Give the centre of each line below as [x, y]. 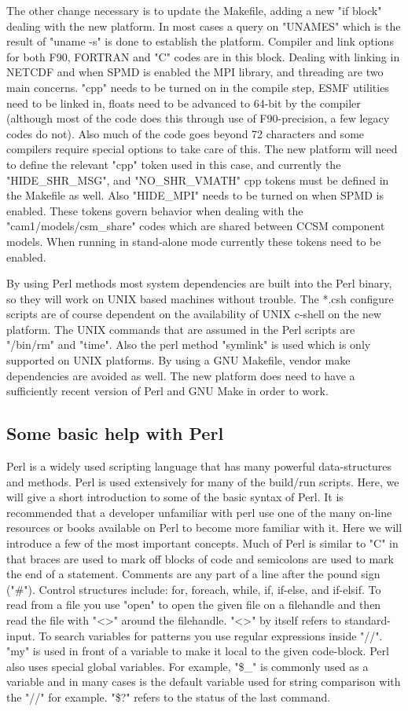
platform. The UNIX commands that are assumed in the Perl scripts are [181, 329]
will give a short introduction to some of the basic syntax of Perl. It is [175, 497]
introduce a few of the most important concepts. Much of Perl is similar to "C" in [202, 543]
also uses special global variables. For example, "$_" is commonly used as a [187, 666]
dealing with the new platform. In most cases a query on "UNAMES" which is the [204, 26]
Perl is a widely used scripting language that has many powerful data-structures [199, 466]
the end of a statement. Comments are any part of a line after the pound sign [193, 574]
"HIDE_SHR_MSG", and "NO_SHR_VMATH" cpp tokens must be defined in [198, 180]
